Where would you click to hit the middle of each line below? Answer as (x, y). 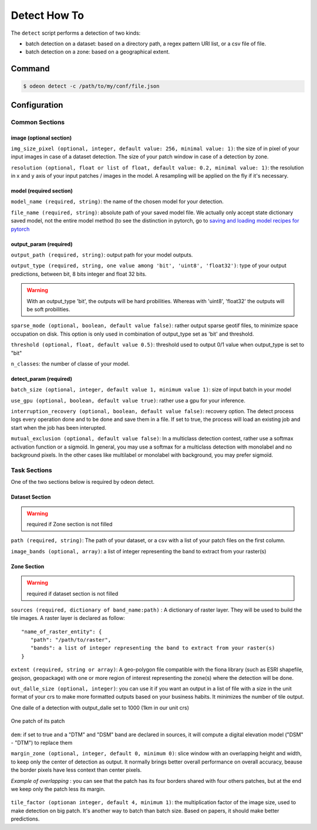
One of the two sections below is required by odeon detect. (83, 482)
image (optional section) (41, 138)
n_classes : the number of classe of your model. (70, 363)
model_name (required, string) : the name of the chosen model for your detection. (117, 202)
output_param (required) (42, 244)
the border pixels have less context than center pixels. (76, 770)
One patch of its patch (38, 721)
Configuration (37, 105)
